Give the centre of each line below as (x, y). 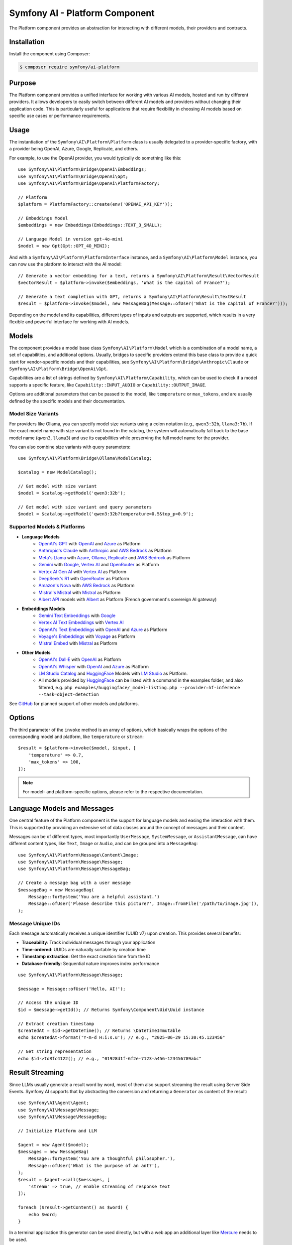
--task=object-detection (69, 694)
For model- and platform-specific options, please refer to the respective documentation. (113, 792)
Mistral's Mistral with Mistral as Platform (80, 592)
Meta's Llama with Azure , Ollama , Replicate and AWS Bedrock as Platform (114, 557)
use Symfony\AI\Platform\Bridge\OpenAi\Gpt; (73, 176)
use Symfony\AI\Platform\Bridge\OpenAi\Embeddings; (82, 170)
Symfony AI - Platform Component (82, 13)
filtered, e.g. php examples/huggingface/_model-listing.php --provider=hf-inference (140, 687)
